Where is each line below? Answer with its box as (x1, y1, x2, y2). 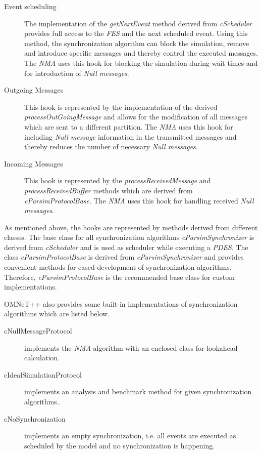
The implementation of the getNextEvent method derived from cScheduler (24, 18, 252, 28)
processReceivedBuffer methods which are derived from (24, 185, 193, 195)
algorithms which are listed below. (4, 308, 110, 319)
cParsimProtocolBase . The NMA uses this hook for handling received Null (24, 195, 254, 205)
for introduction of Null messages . (24, 67, 129, 78)
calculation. (24, 352, 60, 363)
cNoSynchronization (4, 413, 66, 424)
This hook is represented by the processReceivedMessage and (24, 175, 211, 186)
